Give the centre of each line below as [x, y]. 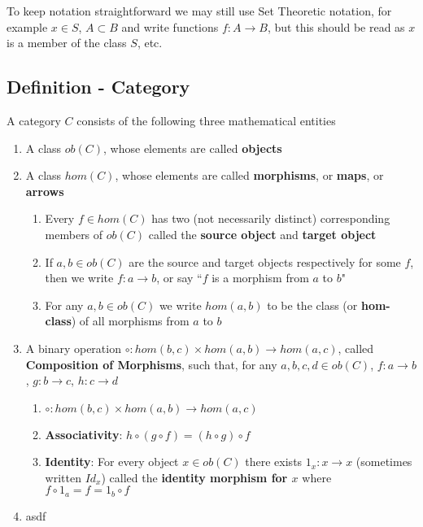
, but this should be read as [336, 26]
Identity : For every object [112, 462]
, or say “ [179, 278]
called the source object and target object [262, 234]
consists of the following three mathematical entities [206, 120]
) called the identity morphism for [194, 477]
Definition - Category [98, 87]
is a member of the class [67, 43]
